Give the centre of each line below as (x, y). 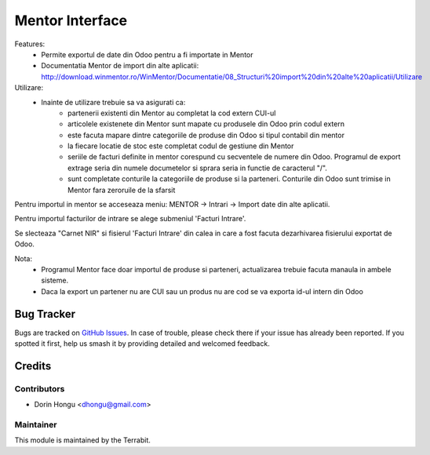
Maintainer (36, 424)
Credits (33, 366)
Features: (30, 44)
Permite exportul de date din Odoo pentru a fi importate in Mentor (148, 54)
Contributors (40, 388)
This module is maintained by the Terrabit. (82, 440)
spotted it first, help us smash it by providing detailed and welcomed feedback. (142, 344)
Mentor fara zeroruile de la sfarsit (122, 190)
